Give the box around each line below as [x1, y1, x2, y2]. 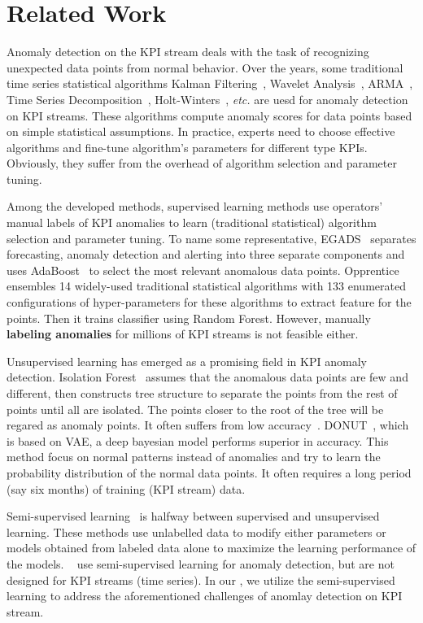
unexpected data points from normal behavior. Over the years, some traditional [7, 59, 403, 76]
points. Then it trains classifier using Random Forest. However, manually [7, 309, 371, 326]
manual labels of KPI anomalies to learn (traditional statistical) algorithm [7, 214, 377, 231]
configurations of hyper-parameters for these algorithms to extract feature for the [7, 294, 412, 311]
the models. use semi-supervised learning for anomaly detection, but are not [7, 555, 395, 572]
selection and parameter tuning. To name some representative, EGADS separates [7, 229, 416, 246]
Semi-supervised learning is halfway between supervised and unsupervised [7, 508, 380, 525]
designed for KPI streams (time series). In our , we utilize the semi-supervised [7, 571, 395, 588]
